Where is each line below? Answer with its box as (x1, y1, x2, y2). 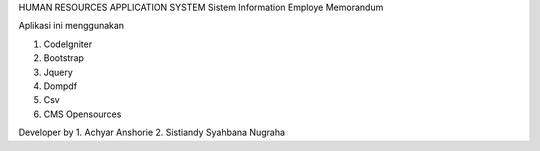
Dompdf (43, 80, 78, 92)
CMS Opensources (43, 108, 122, 120)
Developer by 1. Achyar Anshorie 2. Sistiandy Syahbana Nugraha (18, 126, 285, 139)
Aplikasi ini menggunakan (18, 20, 125, 32)
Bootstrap (43, 52, 85, 64)
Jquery (43, 66, 74, 78)
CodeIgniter (43, 38, 93, 50)
